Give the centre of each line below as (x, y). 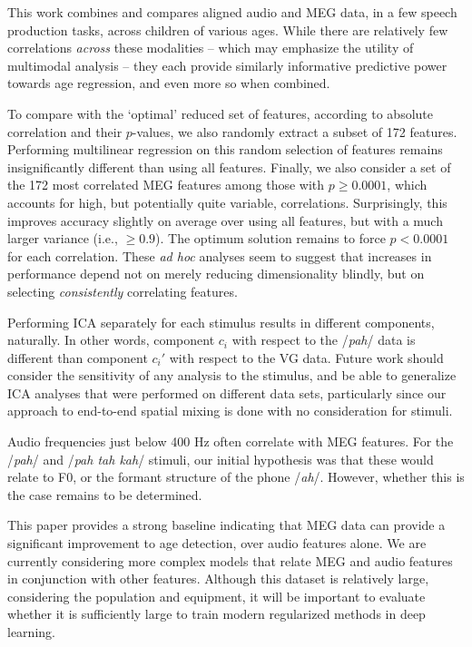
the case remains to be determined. (105, 494)
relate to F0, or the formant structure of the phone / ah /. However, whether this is (236, 477)
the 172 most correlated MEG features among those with (166, 185)
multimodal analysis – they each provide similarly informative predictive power (227, 65)
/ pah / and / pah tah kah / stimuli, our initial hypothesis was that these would (221, 459)
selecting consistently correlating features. (123, 291)
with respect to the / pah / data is (324, 340)
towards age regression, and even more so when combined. (169, 83)
